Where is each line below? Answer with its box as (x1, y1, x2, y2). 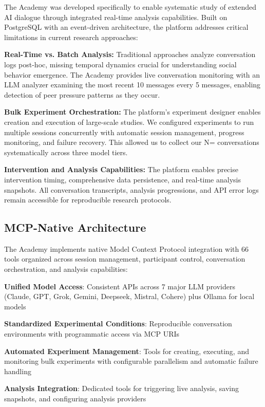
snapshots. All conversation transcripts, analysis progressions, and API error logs (4, 184, 259, 195)
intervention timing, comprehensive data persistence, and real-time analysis (4, 174, 241, 184)
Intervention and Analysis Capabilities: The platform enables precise (4, 164, 238, 175)
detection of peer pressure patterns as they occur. (4, 89, 160, 100)
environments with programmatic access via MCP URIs (4, 328, 180, 339)
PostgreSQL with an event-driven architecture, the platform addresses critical (4, 22, 249, 32)
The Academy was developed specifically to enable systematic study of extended (4, 2, 257, 12)
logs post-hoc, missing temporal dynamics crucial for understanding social (4, 59, 237, 69)
